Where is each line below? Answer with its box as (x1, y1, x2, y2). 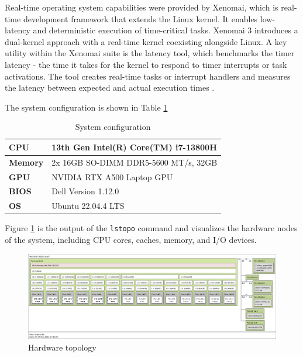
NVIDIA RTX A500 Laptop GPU (51, 170, 173, 183)
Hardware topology (28, 341, 97, 353)
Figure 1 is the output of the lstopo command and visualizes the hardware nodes (5, 222, 298, 234)
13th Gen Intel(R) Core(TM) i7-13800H (51, 140, 217, 153)
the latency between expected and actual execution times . (5, 81, 215, 94)
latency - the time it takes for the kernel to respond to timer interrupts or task (5, 58, 287, 70)
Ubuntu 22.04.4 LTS (51, 200, 125, 212)
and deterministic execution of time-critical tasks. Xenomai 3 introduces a (33, 24, 298, 36)
